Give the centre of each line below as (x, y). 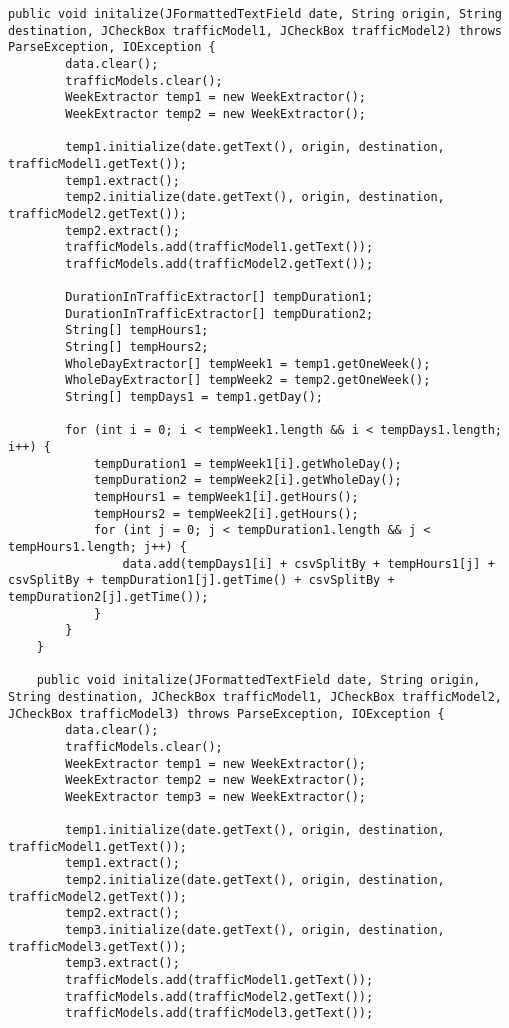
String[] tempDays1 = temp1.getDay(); (194, 397)
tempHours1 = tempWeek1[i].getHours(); (226, 497)
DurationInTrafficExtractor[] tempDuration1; (219, 297)
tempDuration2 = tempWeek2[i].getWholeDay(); (247, 480)
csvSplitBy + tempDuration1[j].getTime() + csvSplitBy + (201, 580)
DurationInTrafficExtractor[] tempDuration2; (219, 313)
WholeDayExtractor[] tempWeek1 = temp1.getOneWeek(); (248, 363)
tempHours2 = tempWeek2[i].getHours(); (226, 513)
